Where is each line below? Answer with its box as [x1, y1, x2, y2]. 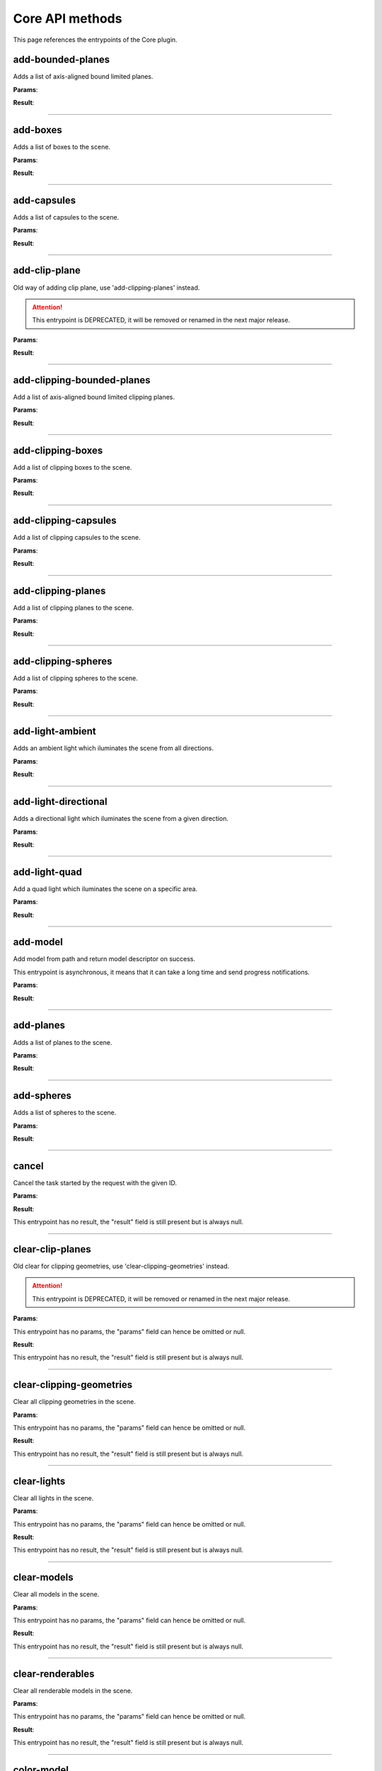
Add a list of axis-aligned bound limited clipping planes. [13, 392, 175, 401]
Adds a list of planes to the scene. [13, 1038, 112, 1046]
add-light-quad [13, 866, 83, 878]
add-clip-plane [13, 264, 81, 276]
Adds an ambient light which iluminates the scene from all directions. [13, 744, 214, 752]
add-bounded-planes [13, 54, 110, 66]
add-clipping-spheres [13, 655, 112, 667]
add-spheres [13, 1090, 72, 1102]
